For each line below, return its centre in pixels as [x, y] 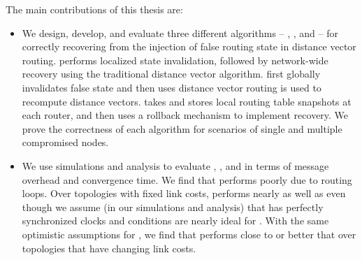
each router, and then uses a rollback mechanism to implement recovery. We [185, 115]
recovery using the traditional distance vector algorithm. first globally [171, 74]
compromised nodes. [65, 142]
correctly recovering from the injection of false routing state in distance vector [189, 46]
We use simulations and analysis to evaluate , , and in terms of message [175, 165]
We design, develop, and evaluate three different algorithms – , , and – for [180, 32]
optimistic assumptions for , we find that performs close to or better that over [189, 234]
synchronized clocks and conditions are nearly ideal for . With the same [175, 221]
